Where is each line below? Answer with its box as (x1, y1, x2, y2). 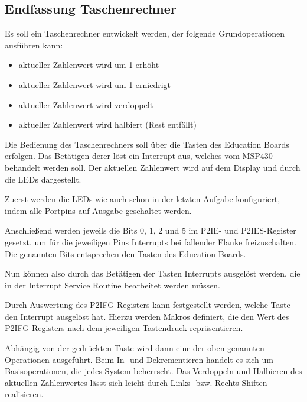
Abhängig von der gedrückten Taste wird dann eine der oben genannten (5, 342, 264, 354)
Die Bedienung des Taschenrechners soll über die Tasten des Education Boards (5, 138, 289, 150)
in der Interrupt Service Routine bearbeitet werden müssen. (5, 278, 220, 291)
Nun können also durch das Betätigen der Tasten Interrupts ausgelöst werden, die (5, 267, 301, 280)
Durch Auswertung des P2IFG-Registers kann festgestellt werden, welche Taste (5, 299, 290, 311)
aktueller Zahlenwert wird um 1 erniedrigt (18, 78, 171, 90)
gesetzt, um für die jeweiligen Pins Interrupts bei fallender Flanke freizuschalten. (5, 235, 297, 248)
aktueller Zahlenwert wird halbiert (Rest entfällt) (18, 118, 197, 131)
